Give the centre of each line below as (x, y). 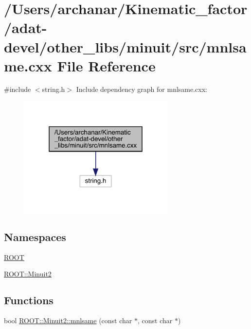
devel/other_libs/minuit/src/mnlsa (125, 46)
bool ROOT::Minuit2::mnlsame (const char (68, 320)
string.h (54, 89)
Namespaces (35, 237)
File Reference (106, 65)
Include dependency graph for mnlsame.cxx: (142, 89)
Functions (29, 300)
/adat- (26, 27)
